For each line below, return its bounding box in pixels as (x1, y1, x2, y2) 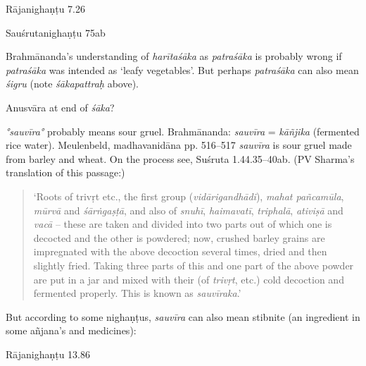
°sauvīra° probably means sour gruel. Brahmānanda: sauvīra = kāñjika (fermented (6, 123, 360, 138)
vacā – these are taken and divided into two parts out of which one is (33, 216, 332, 231)
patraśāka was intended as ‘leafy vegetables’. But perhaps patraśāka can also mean (6, 62, 359, 77)
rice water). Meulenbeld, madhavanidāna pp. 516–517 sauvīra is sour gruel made (6, 138, 352, 152)
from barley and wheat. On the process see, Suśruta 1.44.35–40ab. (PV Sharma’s (6, 151, 355, 166)
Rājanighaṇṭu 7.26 (6, 1, 86, 16)
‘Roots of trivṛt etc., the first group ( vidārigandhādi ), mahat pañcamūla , (33, 188, 344, 203)
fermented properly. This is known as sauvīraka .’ (33, 286, 241, 300)
